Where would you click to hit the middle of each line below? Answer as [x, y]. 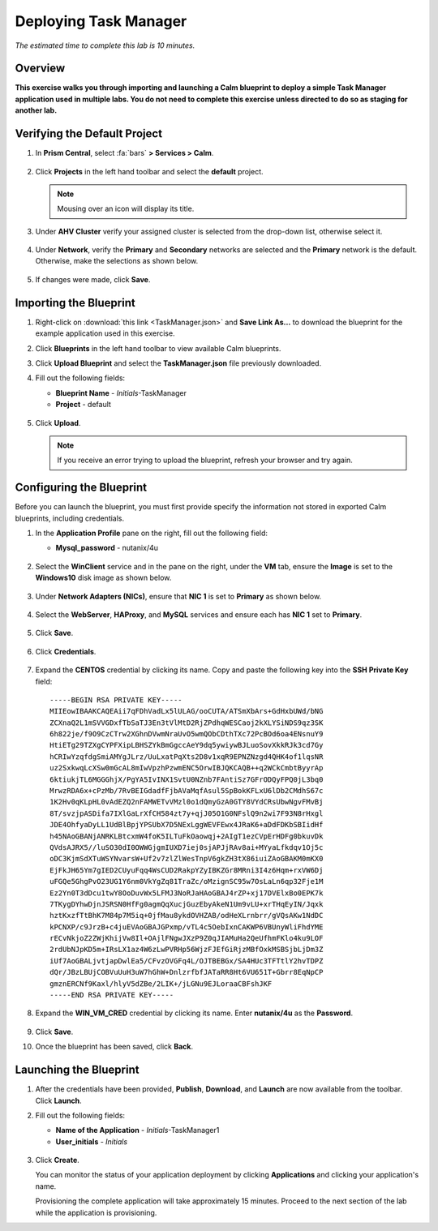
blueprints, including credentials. [70, 518]
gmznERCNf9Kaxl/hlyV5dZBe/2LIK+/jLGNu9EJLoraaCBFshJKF [161, 984]
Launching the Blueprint [77, 1070]
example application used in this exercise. [105, 333]
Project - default [83, 405]
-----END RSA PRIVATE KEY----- [112, 995]
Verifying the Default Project [88, 134]
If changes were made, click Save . [93, 279]
